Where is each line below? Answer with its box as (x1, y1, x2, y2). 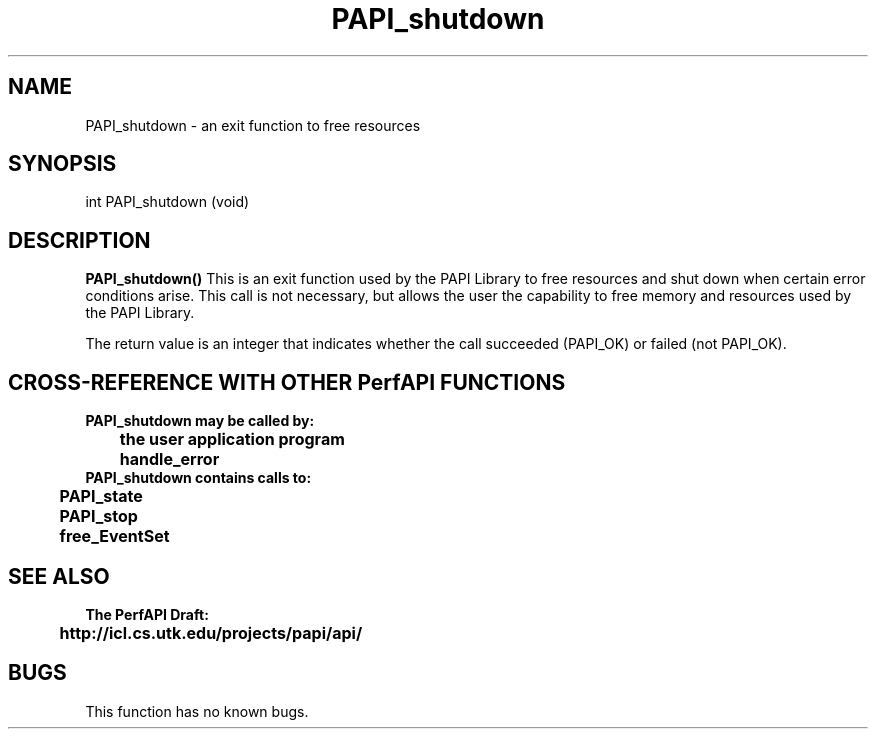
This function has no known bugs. (85, 702, 309, 720)
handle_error (119, 449, 220, 470)
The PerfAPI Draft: (85, 605, 209, 623)
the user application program (119, 429, 345, 450)
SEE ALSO (8, 563, 110, 589)
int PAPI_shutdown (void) (85, 193, 250, 211)
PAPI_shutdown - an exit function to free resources (85, 116, 421, 134)
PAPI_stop (59, 506, 138, 527)
